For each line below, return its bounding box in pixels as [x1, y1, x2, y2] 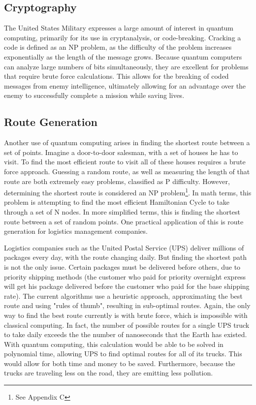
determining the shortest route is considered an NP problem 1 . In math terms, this [4, 186, 252, 197]
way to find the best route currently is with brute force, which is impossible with [4, 310, 248, 320]
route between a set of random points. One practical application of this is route [4, 216, 244, 226]
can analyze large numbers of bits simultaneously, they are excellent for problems [4, 61, 249, 71]
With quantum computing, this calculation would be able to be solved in [4, 339, 224, 349]
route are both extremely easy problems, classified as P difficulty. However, [4, 176, 230, 186]
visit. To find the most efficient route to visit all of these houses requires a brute [4, 156, 246, 167]
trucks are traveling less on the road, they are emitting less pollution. [4, 368, 213, 378]
